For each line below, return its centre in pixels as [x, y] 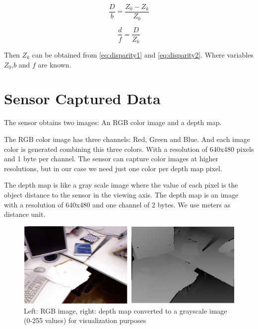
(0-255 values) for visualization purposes [85, 320]
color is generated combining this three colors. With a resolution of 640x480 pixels [129, 149]
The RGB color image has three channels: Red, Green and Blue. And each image [127, 139]
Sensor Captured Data [82, 99]
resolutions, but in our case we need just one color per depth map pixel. [113, 168]
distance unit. [25, 214]
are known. [55, 64]
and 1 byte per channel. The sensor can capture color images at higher [111, 159]
